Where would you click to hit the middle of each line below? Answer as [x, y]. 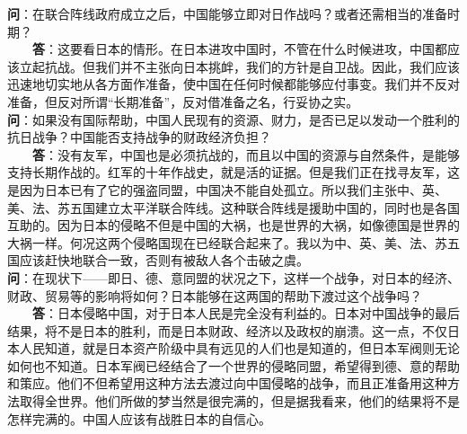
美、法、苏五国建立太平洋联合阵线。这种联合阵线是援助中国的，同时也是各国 [233, 207]
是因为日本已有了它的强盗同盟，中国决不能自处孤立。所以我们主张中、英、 [227, 189]
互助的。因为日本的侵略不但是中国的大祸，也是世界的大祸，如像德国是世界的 [233, 225]
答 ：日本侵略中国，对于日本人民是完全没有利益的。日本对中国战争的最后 [246, 313]
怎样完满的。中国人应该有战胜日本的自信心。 [139, 418]
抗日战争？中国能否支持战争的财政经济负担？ [139, 137]
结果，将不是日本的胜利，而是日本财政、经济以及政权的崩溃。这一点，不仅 [227, 330]
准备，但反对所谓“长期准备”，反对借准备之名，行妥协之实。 [183, 101]
